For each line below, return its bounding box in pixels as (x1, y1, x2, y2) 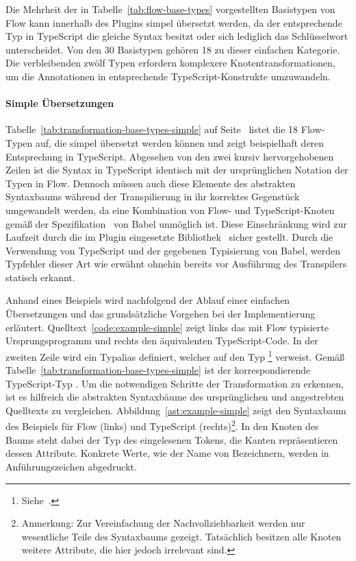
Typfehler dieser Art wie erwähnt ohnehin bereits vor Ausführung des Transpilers (5, 256, 347, 271)
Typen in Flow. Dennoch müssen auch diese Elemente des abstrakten (5, 176, 296, 190)
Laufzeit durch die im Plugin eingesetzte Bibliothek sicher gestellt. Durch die (5, 230, 333, 244)
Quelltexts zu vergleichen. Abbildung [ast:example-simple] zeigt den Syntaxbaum (5, 403, 346, 417)
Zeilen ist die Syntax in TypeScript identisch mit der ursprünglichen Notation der (5, 163, 348, 177)
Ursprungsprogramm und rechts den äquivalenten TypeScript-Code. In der (5, 333, 318, 348)
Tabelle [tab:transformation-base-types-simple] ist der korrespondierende (5, 363, 311, 377)
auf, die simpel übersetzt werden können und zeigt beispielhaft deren (35, 135, 325, 150)
